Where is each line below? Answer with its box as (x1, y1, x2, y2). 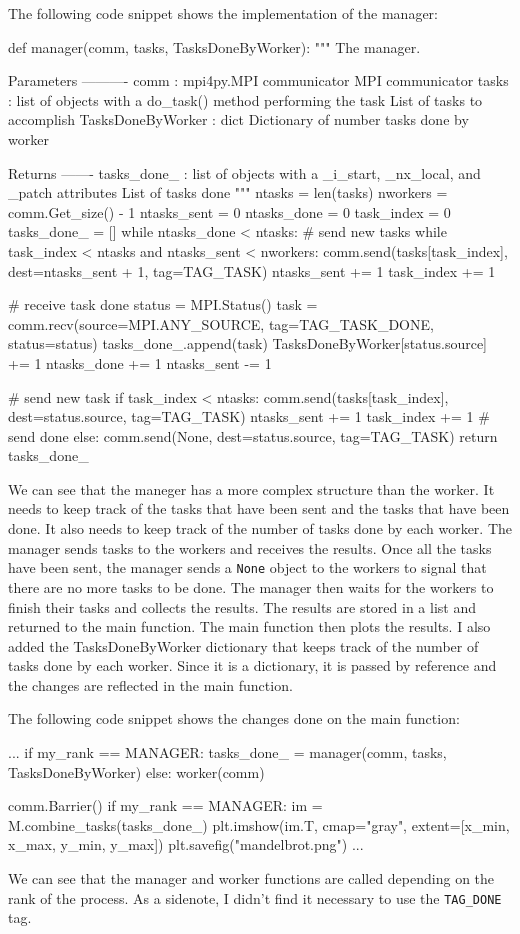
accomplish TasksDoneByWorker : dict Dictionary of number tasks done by (8, 109, 469, 130)
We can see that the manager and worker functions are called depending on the (8, 868, 495, 889)
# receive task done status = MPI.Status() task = (8, 294, 318, 315)
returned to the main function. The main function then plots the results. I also (8, 616, 491, 637)
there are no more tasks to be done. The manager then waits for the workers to (8, 576, 494, 597)
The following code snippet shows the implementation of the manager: (8, 3, 438, 23)
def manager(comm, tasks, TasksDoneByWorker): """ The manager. (8, 36, 421, 57)
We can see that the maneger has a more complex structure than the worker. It (8, 478, 495, 499)
